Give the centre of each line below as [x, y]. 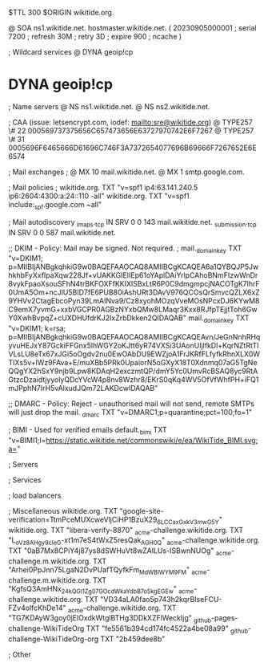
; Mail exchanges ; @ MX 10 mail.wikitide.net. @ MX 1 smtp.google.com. [127, 172]
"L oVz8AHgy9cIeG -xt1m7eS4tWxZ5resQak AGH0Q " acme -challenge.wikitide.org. [134, 541]
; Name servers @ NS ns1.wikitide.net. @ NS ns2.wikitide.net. [109, 106]
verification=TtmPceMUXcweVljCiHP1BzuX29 [83, 519]
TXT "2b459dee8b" [132, 639]
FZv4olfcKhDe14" [37, 608]
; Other [20, 654]
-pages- [224, 618]
